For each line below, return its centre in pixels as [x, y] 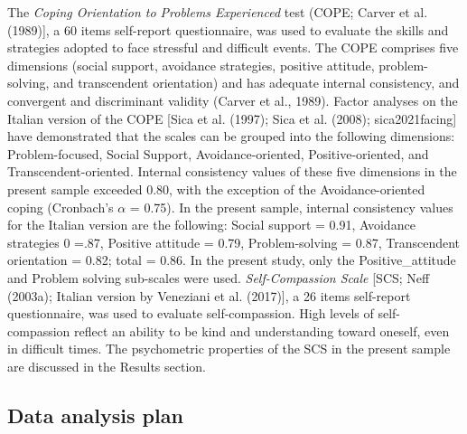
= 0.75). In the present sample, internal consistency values [291, 207]
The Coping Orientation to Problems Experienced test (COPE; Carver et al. [218, 12]
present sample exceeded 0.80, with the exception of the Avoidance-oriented [216, 189]
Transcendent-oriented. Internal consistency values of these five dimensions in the [232, 171]
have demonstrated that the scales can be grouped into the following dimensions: [231, 136]
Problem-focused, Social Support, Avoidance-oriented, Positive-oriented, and [218, 153]
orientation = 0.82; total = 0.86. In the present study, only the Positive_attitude [232, 260]
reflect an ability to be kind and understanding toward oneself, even [262, 330]
